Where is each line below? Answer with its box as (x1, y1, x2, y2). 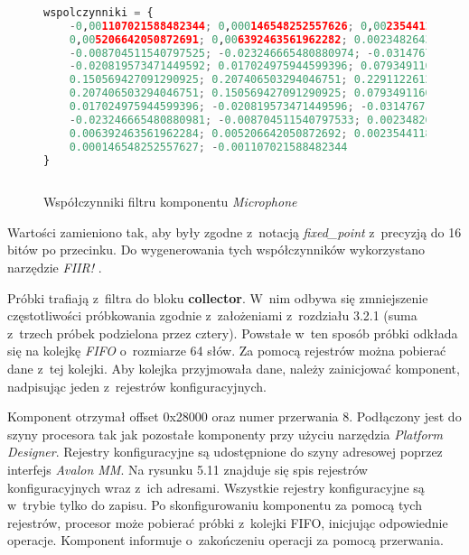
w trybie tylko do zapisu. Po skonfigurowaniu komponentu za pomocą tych (7, 495, 422, 514)
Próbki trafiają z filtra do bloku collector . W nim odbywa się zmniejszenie (7, 288, 428, 307)
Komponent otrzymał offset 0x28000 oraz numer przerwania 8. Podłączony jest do (7, 407, 462, 426)
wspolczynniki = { (43, 5, 154, 19)
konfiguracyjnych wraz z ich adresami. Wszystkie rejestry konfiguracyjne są (7, 477, 425, 496)
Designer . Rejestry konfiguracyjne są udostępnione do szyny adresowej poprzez (7, 442, 443, 461)
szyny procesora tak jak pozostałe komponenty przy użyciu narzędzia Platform (7, 424, 443, 443)
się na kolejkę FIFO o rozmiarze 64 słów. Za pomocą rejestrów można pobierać (7, 341, 446, 360)
